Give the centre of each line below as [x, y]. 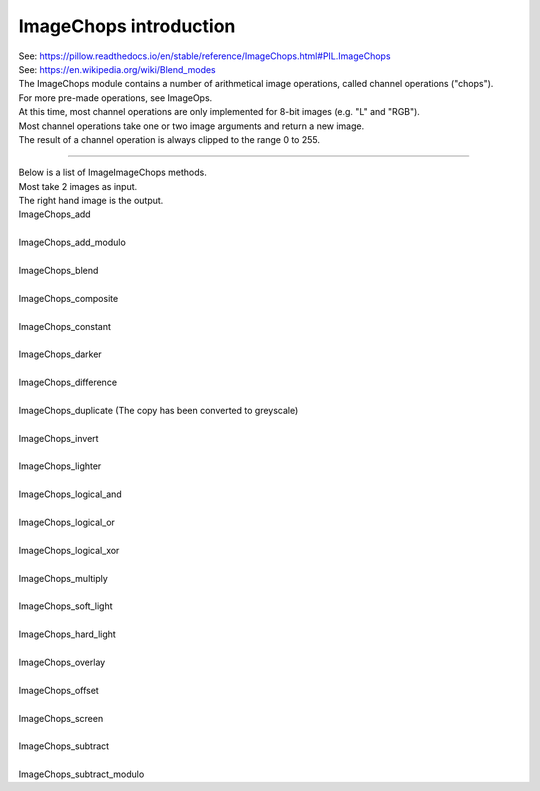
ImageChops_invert [58, 438]
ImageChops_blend [58, 271]
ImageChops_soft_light [66, 606]
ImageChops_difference [68, 382]
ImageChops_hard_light [67, 634]
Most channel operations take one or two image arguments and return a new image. [191, 126]
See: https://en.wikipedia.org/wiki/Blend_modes [117, 69]
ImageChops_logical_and [70, 494]
